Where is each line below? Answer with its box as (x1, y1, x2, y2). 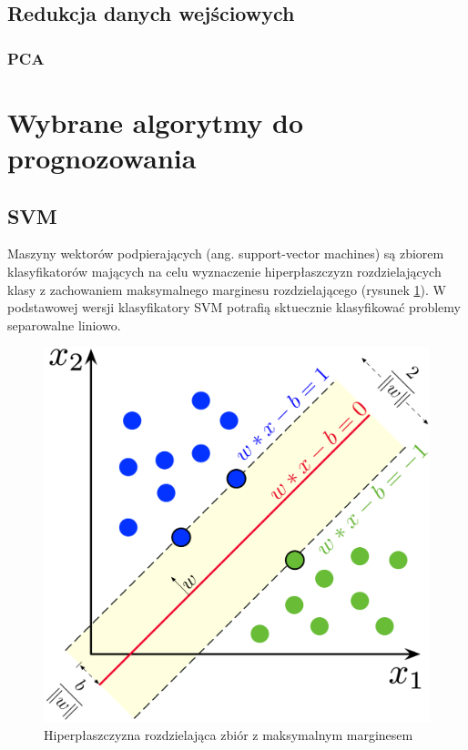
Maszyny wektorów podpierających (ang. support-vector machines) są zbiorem (7, 244, 444, 263)
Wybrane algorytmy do (7, 103, 303, 140)
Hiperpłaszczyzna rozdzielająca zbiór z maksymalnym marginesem (44, 725, 413, 744)
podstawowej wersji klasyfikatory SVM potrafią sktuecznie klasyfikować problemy (7, 298, 461, 317)
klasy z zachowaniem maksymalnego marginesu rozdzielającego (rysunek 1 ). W (7, 279, 446, 299)
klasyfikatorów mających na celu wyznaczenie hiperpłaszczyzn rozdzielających (7, 261, 442, 280)
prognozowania (7, 139, 197, 176)
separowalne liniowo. (7, 315, 121, 334)
